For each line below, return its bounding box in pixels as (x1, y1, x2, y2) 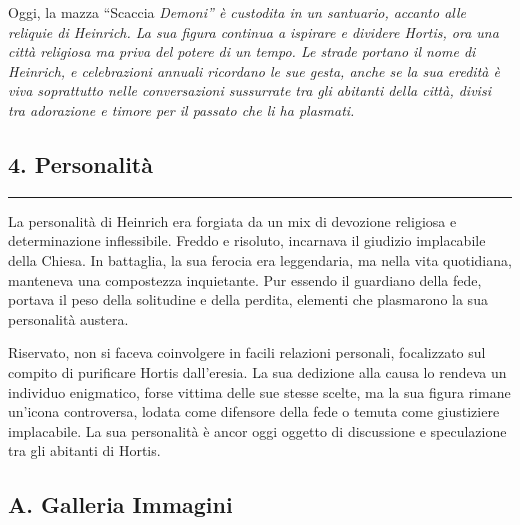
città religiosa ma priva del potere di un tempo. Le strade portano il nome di (8, 41, 476, 62)
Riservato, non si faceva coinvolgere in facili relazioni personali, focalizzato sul (8, 342, 486, 363)
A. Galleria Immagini (8, 489, 233, 520)
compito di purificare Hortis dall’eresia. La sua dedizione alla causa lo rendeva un (8, 361, 507, 382)
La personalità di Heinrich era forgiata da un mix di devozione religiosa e (8, 210, 457, 231)
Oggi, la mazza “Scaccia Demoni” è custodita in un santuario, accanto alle (8, 2, 466, 22)
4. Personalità (8, 148, 153, 179)
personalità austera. (8, 308, 129, 329)
